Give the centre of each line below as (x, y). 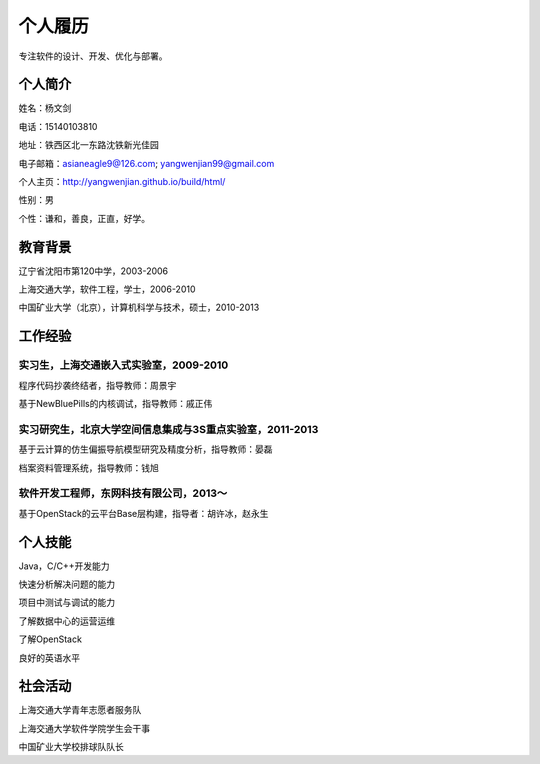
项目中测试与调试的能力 (66, 602)
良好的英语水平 (49, 657)
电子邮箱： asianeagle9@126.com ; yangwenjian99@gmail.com (146, 163)
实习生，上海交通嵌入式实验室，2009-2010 (123, 365)
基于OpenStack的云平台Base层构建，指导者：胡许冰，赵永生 (143, 513)
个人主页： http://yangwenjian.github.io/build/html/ (122, 182)
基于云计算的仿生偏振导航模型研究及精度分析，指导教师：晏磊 (145, 449)
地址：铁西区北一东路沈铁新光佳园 (88, 145)
